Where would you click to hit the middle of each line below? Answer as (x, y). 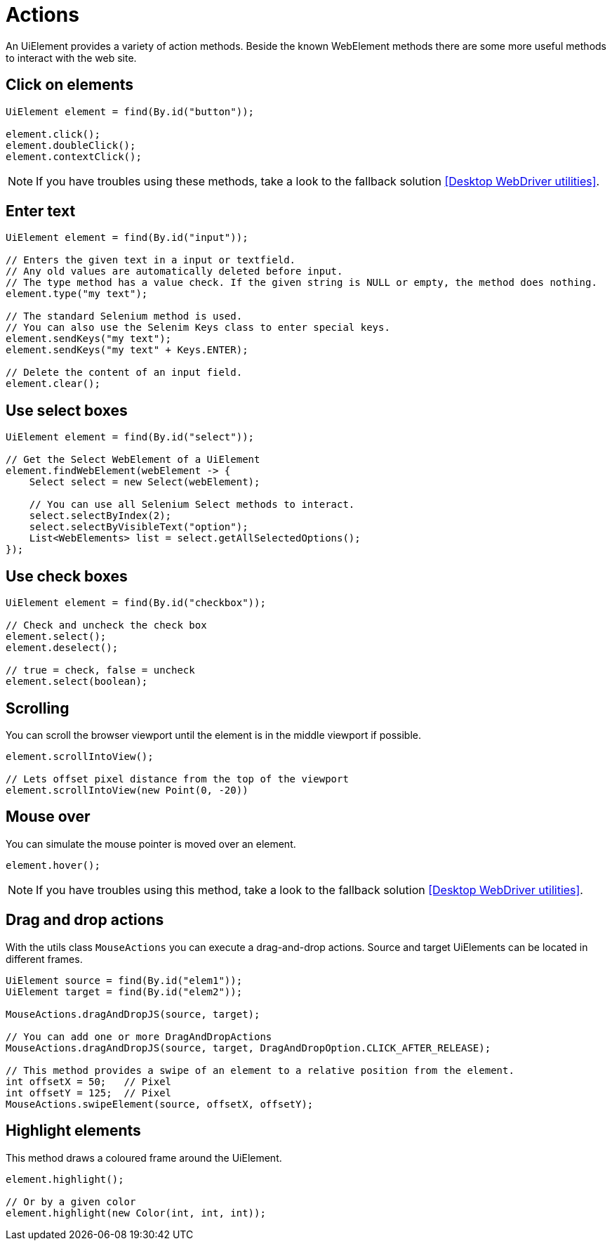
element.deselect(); (62, 648)
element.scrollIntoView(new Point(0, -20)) (127, 790)
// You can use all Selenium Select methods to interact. (192, 505)
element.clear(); (53, 384)
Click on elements (70, 85)
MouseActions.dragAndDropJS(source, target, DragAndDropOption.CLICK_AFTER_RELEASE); (248, 1048)
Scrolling (38, 708)
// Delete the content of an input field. (124, 373)
